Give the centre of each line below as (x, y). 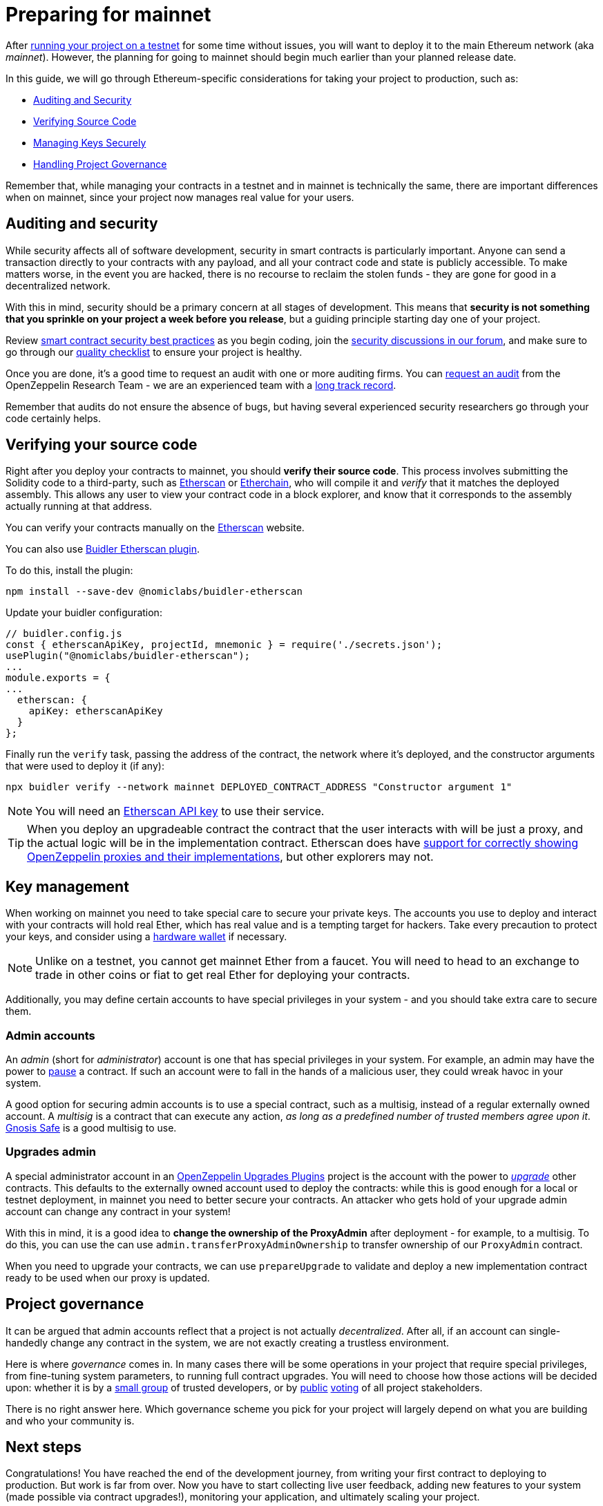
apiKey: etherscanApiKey (96, 711)
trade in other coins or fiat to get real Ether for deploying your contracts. (223, 975)
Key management (67, 886)
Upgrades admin (51, 1152)
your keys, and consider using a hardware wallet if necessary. (146, 937)
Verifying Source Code (85, 121)
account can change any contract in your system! (118, 1211)
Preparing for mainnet (108, 15)
